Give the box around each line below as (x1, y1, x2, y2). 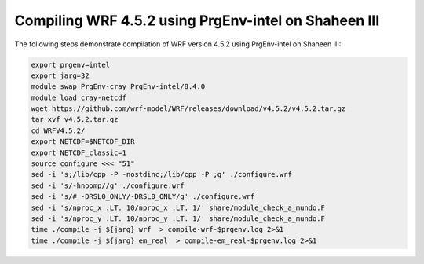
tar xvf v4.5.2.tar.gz (31, 115, 119, 124)
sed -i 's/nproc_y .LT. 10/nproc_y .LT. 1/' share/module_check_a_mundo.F (31, 214, 326, 223)
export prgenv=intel (31, 60, 110, 69)
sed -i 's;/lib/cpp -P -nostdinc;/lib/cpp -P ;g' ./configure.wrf (31, 170, 292, 179)
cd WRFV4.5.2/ (31, 126, 86, 135)
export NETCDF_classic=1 (31, 148, 127, 157)
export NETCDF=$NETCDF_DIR (31, 137, 135, 146)
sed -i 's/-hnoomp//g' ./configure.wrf (31, 181, 185, 190)
